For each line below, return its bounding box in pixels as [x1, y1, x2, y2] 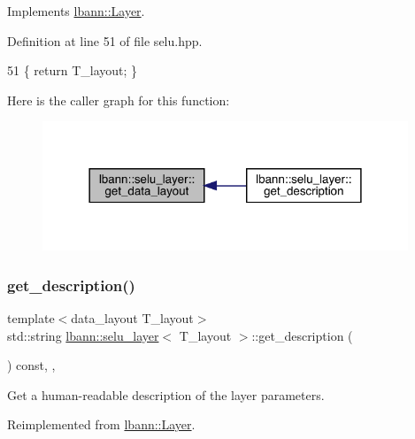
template [7, 309, 55, 327]
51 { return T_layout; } [7, 61, 138, 80]
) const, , [7, 356, 56, 374]
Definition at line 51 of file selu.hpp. [7, 31, 203, 50]
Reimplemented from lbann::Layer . [7, 415, 196, 434]
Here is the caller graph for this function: [7, 90, 230, 109]
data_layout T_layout [71, 309, 194, 327]
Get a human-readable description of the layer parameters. [7, 385, 325, 404]
